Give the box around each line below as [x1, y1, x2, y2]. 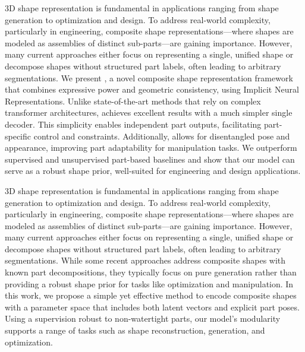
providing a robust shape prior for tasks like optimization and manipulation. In [5, 277, 294, 290]
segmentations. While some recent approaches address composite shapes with [5, 254, 286, 267]
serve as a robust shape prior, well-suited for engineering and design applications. [5, 164, 301, 177]
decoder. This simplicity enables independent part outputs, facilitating [5, 118, 262, 130]
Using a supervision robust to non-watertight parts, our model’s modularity [5, 312, 281, 325]
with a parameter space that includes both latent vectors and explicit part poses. [5, 300, 300, 313]
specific [5, 129, 32, 142]
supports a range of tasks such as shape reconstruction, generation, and [5, 324, 265, 337]
